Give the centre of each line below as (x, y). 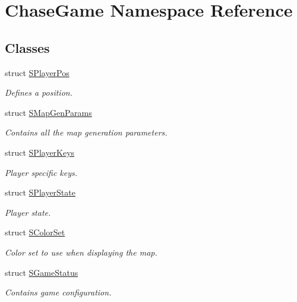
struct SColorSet (35, 232)
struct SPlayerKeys (40, 152)
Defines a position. (39, 92)
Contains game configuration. (58, 292)
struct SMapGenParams (48, 112)
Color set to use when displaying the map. (81, 252)
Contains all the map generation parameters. (86, 132)
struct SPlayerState (40, 192)
